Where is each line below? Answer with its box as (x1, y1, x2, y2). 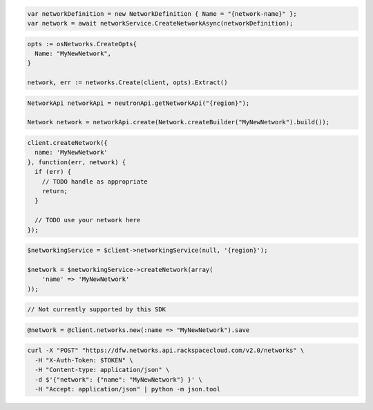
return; (41, 187, 68, 195)
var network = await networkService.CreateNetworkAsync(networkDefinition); (27, 19, 294, 27)
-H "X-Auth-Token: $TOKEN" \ (35, 356, 134, 364)
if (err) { (35, 168, 72, 176)
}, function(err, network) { (27, 158, 126, 166)
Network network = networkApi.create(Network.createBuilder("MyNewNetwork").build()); (27, 118, 330, 126)
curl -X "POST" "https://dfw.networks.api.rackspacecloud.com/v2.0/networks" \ (27, 346, 305, 355)
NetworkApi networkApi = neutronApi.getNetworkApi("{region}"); (27, 99, 250, 107)
